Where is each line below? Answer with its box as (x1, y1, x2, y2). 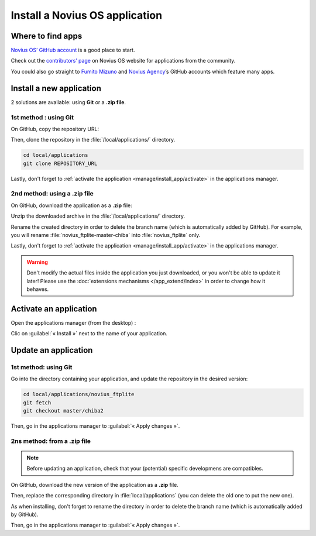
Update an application (11, 345, 93, 355)
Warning (26, 258, 48, 266)
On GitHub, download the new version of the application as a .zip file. (11, 481, 178, 488)
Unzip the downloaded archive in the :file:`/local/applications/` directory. (11, 212, 186, 219)
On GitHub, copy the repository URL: (11, 125, 99, 132)
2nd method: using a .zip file (11, 190, 94, 198)
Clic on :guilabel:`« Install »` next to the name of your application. (11, 330, 168, 337)
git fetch (23, 399, 51, 406)
